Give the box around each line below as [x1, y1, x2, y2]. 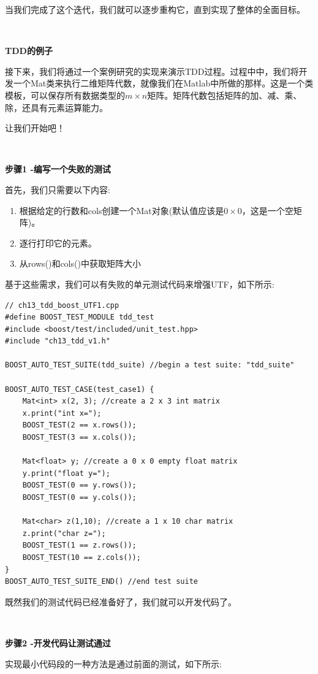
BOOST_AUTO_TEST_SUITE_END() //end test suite [5, 577, 198, 586]
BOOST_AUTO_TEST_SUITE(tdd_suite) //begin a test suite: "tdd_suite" [5, 361, 295, 370]
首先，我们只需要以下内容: [5, 183, 110, 196]
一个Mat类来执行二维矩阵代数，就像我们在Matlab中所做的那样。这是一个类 [13, 77, 314, 90]
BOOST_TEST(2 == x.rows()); [22, 421, 137, 430]
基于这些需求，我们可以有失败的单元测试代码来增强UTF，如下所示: [5, 277, 274, 290]
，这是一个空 [241, 204, 293, 216]
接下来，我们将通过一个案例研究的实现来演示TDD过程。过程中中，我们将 [5, 64, 299, 77]
